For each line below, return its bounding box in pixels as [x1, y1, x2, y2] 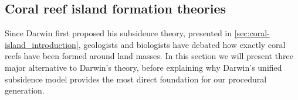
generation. [5, 84, 45, 96]
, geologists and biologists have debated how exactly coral [78, 38, 286, 50]
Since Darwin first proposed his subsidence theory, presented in [5, 27, 232, 39]
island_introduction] [5, 38, 79, 50]
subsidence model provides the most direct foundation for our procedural [5, 73, 267, 85]
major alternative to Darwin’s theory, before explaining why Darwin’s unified [5, 61, 282, 73]
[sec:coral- [234, 27, 270, 39]
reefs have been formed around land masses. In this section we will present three [5, 50, 293, 62]
